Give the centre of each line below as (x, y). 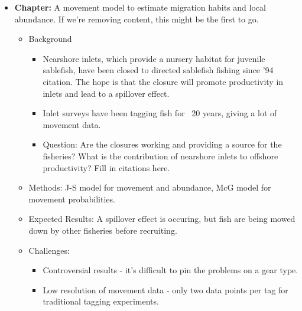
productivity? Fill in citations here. (106, 167)
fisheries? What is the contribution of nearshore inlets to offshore (160, 155)
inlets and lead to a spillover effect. (106, 93)
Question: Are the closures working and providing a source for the (162, 144)
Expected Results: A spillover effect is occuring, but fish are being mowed (162, 219)
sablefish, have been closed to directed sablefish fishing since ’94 (158, 70)
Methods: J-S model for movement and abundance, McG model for (150, 187)
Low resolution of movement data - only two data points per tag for (165, 289)
